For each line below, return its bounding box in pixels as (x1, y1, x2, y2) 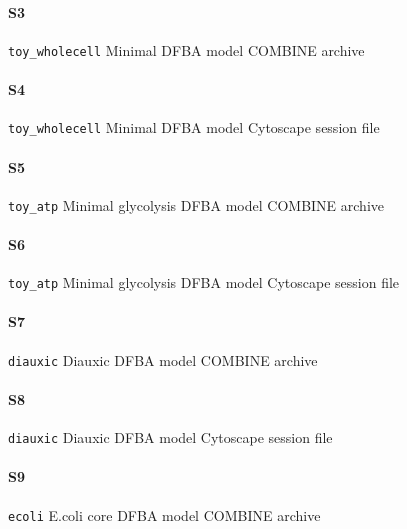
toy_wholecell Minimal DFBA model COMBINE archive (8, 39, 365, 60)
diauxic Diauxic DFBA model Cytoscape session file (8, 427, 333, 448)
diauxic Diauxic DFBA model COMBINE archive (8, 349, 318, 370)
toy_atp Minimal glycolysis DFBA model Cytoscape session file (8, 272, 400, 293)
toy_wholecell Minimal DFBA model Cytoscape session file (8, 117, 380, 138)
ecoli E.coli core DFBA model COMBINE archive (8, 504, 321, 525)
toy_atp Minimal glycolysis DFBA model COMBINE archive (8, 194, 385, 215)
